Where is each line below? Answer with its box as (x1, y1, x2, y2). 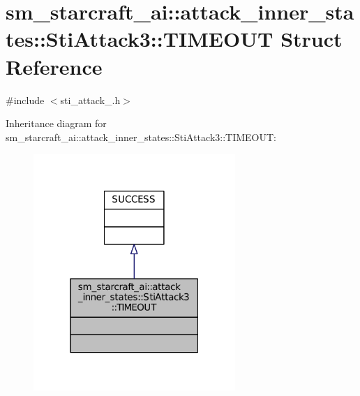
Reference (6, 52, 103, 80)
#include (6, 92, 45, 107)
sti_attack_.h (60, 92, 121, 107)
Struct (280, 24, 343, 53)
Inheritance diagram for (6, 116, 107, 131)
